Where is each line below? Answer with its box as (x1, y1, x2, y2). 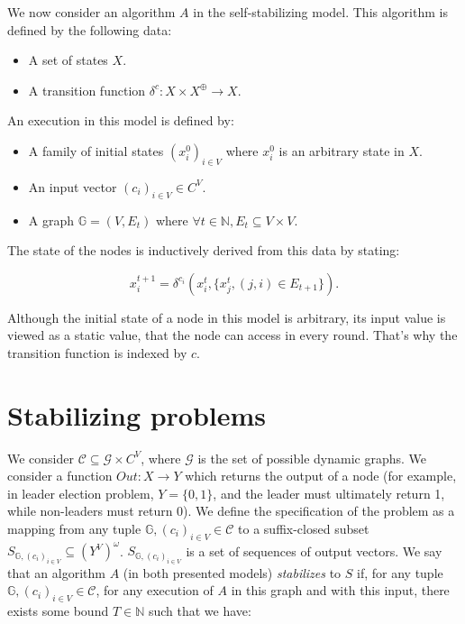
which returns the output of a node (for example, (185, 466, 457, 485)
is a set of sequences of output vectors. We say (186, 541, 442, 560)
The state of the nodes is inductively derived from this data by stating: (7, 241, 400, 260)
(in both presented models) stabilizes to (123, 563, 342, 582)
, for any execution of (96, 581, 214, 600)
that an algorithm (7, 563, 105, 582)
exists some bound (7, 601, 109, 620)
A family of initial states (28, 141, 164, 160)
